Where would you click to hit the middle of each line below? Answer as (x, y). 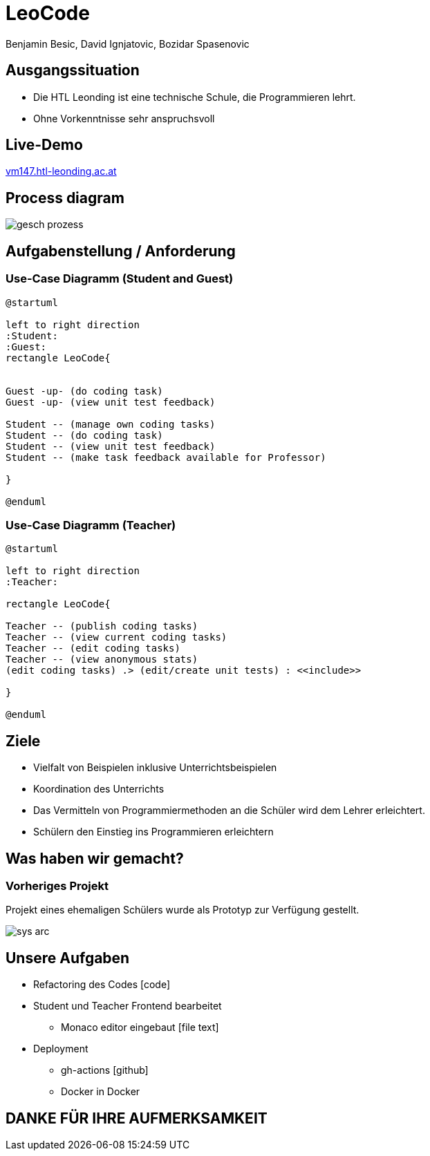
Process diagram (65, 198)
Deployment (61, 1049)
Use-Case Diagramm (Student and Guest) (120, 279)
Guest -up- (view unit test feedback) (111, 402)
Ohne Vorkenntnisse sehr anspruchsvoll (124, 118)
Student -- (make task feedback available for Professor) (166, 457)
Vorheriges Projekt (57, 885)
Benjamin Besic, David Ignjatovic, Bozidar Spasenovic (128, 44)
